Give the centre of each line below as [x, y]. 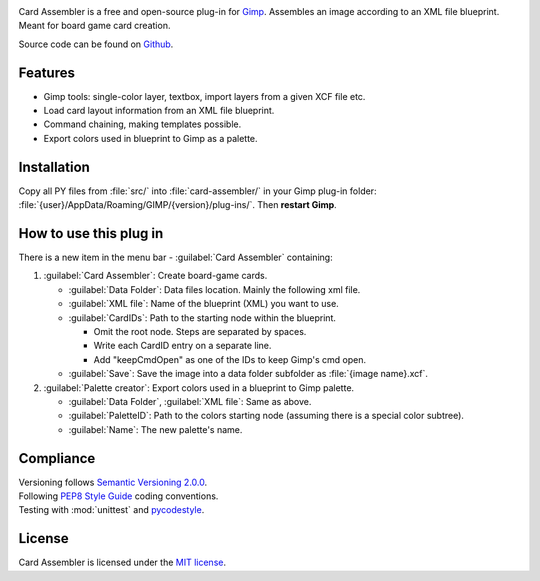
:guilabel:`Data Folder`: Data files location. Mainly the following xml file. [214, 289]
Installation [54, 166]
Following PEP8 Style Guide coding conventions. [118, 496]
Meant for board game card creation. [94, 26]
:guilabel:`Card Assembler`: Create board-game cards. [155, 276]
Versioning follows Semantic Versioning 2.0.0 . [113, 482]
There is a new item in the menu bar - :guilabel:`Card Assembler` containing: [176, 257]
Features [46, 72]
